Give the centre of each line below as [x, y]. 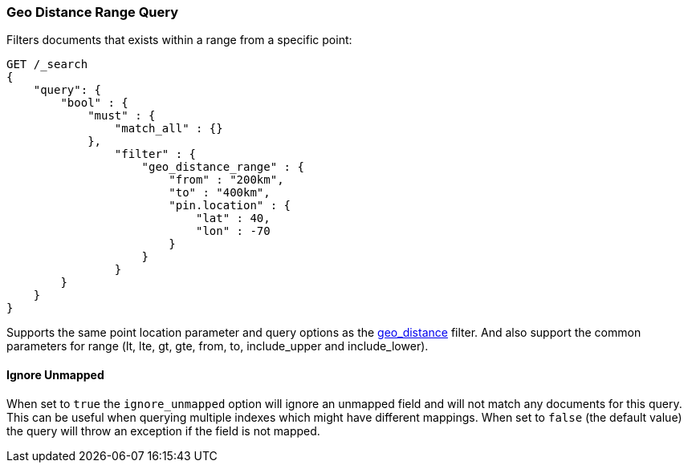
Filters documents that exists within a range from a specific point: [179, 40]
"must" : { [122, 116]
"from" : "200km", [226, 180]
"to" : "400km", [220, 193]
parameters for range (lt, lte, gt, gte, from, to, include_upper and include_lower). [218, 346]
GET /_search [47, 65]
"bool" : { [94, 103]
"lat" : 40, [233, 218]
